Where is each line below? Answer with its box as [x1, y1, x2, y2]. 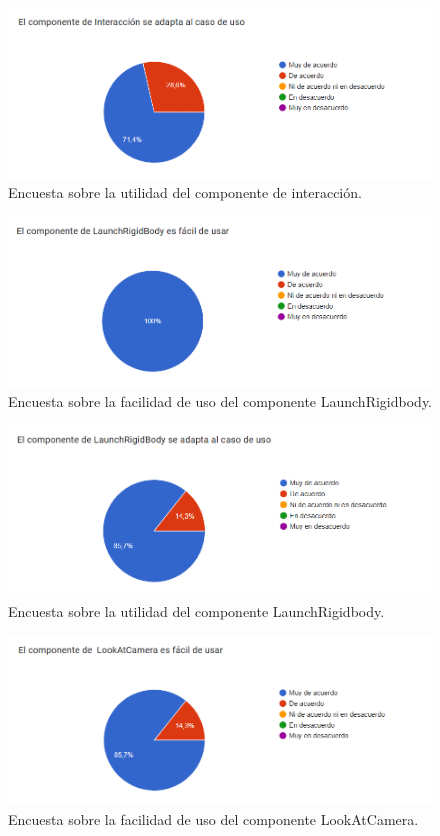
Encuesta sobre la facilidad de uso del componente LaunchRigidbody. [8, 390, 433, 411]
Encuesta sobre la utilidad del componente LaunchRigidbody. [8, 601, 385, 622]
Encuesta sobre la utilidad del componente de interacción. [8, 182, 362, 203]
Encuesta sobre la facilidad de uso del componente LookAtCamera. [8, 808, 419, 829]
